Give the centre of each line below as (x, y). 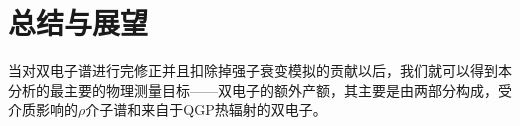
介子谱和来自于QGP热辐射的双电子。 (206, 109)
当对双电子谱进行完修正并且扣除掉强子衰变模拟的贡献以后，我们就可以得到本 (260, 70)
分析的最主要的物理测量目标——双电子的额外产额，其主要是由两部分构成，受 (260, 89)
